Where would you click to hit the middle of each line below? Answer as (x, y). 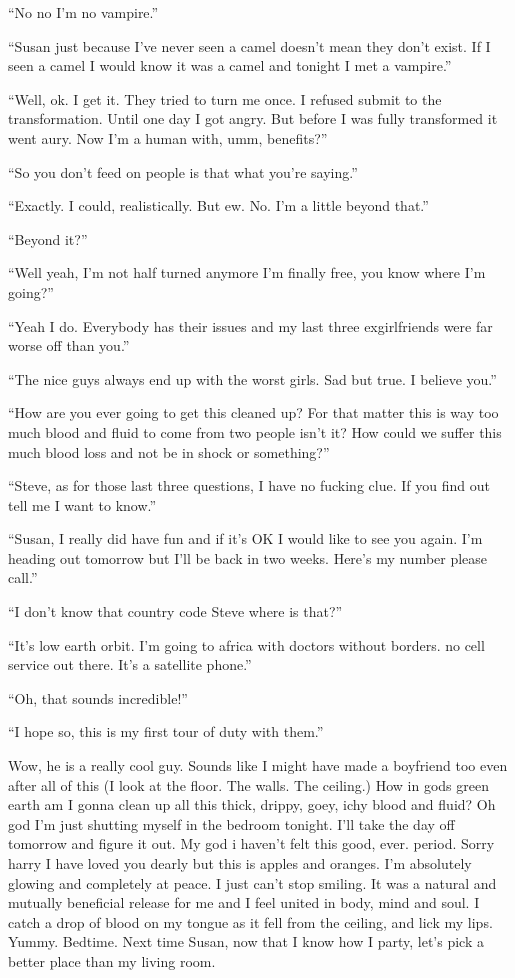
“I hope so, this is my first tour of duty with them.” (166, 731)
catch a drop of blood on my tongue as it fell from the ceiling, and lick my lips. (250, 921)
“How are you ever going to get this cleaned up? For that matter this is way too (253, 412)
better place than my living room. (112, 960)
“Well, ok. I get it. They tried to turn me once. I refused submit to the (225, 98)
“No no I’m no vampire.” (83, 12)
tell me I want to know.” (82, 504)
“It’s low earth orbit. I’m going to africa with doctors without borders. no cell (246, 644)
